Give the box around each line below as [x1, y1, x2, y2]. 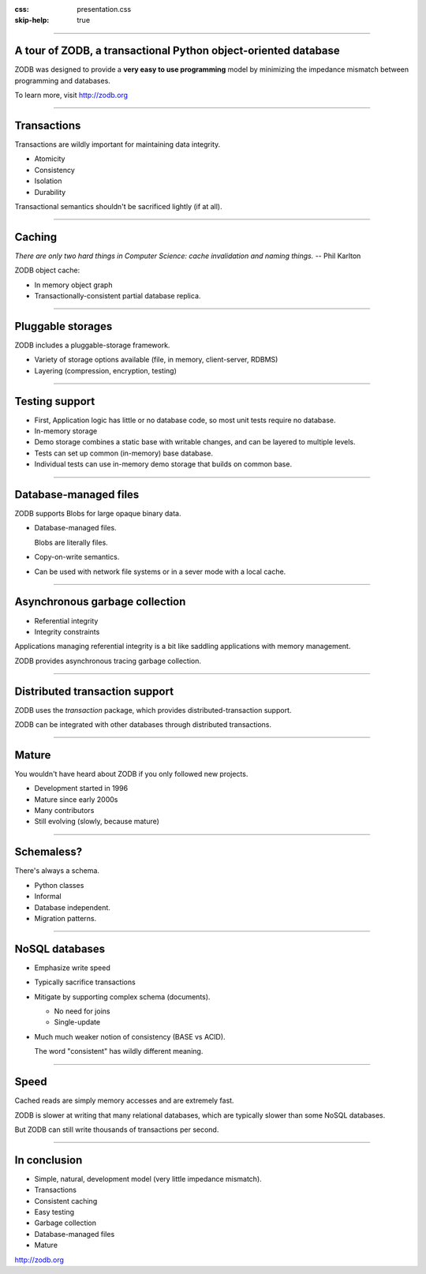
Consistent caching [34, 1196, 98, 1205]
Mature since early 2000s [34, 794, 118, 804]
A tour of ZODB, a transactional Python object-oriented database [14, 44, 341, 58]
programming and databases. [14, 76, 110, 85]
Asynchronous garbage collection [14, 595, 186, 609]
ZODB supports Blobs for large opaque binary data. [14, 509, 181, 519]
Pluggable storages [14, 320, 113, 333]
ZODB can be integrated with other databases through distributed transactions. [14, 720, 272, 729]
